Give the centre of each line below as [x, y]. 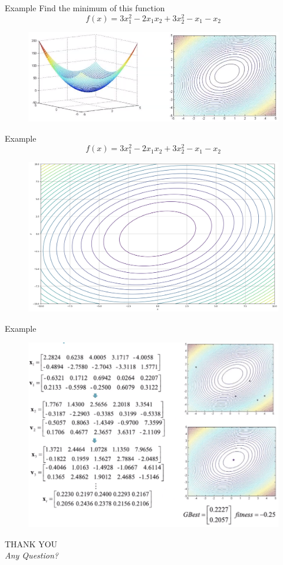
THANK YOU [31, 543]
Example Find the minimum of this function [85, 8]
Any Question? [32, 555]
